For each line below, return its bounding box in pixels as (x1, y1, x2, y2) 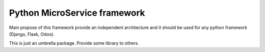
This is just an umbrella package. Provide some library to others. (9, 40, 139, 46)
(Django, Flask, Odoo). (9, 31, 55, 37)
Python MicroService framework (9, 7, 145, 18)
